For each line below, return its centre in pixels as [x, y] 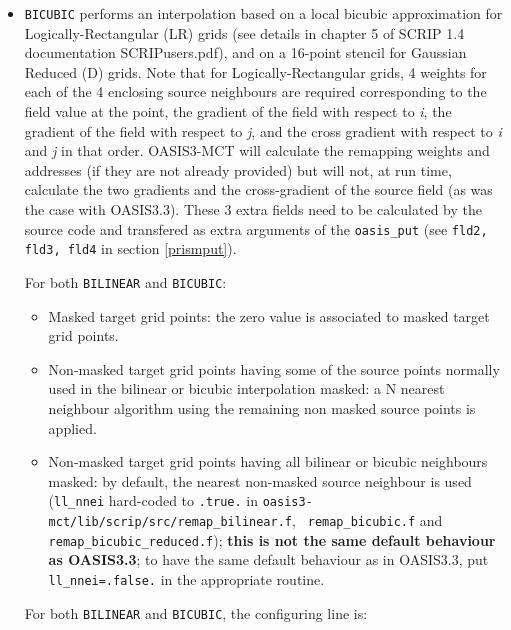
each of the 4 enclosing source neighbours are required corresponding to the [255, 91]
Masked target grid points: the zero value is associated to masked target [269, 315]
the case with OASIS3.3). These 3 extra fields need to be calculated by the [253, 209]
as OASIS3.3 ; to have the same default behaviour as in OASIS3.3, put [268, 559]
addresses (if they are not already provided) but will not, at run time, [238, 169]
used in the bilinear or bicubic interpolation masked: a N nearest [246, 388]
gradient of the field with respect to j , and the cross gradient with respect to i [263, 130]
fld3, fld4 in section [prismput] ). [130, 248]
